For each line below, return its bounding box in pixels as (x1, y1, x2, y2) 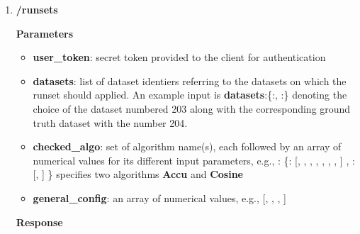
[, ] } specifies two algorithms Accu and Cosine (33, 167, 243, 182)
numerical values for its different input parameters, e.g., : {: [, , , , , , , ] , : (33, 152, 355, 167)
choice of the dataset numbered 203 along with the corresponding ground (33, 101, 351, 116)
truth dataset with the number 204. (33, 115, 188, 130)
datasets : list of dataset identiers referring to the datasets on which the (33, 73, 347, 88)
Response (16, 214, 63, 229)
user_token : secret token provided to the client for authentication (33, 50, 326, 65)
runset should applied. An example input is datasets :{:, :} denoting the (33, 87, 347, 102)
